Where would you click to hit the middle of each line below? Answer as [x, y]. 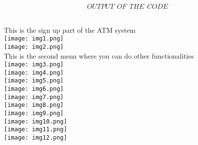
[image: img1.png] [34, 39]
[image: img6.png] [34, 89]
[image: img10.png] [36, 121]
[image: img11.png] [36, 130]
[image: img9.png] [34, 114]
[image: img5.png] [34, 81]
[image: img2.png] [34, 47]
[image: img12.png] [36, 138]
